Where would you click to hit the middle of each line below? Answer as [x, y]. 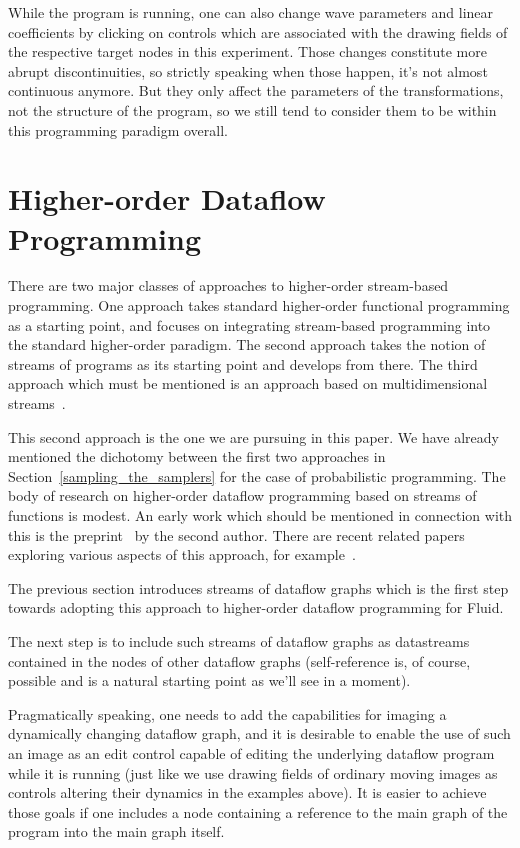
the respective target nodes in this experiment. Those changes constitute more [247, 51]
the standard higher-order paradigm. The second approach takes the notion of [247, 344]
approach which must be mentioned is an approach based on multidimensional [248, 383]
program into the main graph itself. [116, 831]
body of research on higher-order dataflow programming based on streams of [242, 495]
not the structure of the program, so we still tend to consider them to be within [252, 109]
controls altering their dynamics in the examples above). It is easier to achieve [247, 792]
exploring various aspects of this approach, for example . [182, 554]
